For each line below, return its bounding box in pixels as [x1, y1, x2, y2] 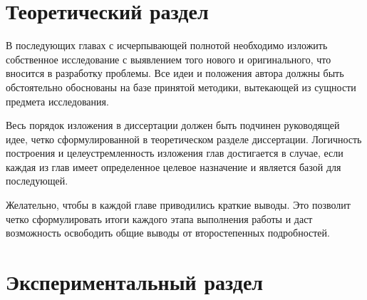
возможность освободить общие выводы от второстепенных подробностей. [6, 225, 330, 240]
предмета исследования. [6, 93, 109, 108]
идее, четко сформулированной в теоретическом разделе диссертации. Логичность [6, 131, 362, 146]
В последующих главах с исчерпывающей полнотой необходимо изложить [6, 38, 328, 53]
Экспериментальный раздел [6, 267, 264, 296]
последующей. [6, 173, 68, 188]
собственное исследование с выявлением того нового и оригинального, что [6, 51, 331, 66]
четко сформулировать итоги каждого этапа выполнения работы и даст [6, 211, 313, 226]
